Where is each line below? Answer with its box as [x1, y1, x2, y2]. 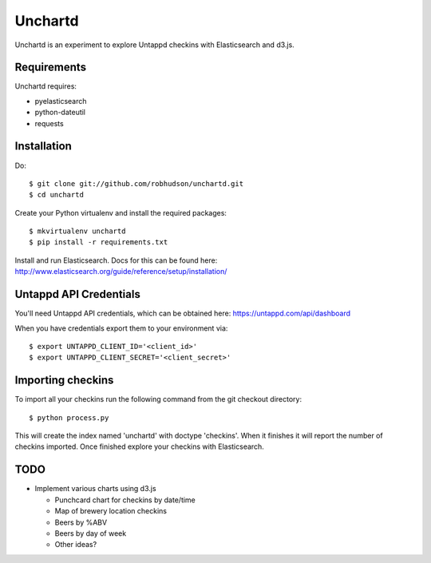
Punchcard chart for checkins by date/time [54, 495, 196, 505]
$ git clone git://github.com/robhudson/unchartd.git [29, 179, 243, 188]
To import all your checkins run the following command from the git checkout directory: [14, 394, 302, 404]
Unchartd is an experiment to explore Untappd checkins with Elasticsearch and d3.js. [14, 40, 295, 50]
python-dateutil [34, 108, 86, 117]
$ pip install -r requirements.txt [29, 238, 168, 247]
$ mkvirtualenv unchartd [29, 227, 126, 236]
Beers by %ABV [54, 517, 108, 527]
